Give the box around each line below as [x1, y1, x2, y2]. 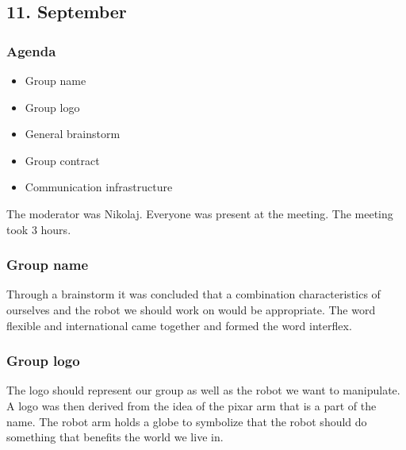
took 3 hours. [6, 221, 71, 237]
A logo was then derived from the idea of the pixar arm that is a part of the [6, 397, 377, 413]
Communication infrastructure [25, 179, 173, 195]
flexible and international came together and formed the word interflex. [6, 317, 352, 333]
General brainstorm [25, 125, 121, 142]
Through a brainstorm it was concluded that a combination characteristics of [6, 286, 381, 302]
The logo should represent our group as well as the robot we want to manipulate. [6, 382, 400, 398]
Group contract [25, 152, 100, 168]
